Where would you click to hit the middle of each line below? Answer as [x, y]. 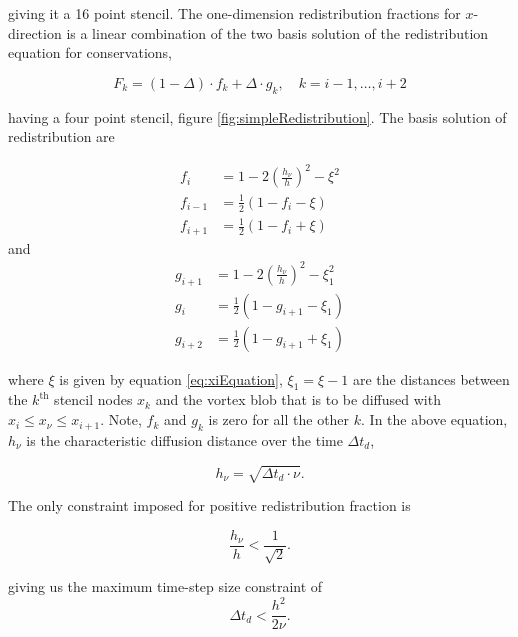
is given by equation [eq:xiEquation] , [171, 378]
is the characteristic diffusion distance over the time [184, 439]
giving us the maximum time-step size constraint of [165, 586]
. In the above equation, [434, 419]
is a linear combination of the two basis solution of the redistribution [277, 32]
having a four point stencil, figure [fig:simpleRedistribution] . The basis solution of [257, 116]
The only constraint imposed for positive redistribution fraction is [209, 504]
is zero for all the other [279, 419]
